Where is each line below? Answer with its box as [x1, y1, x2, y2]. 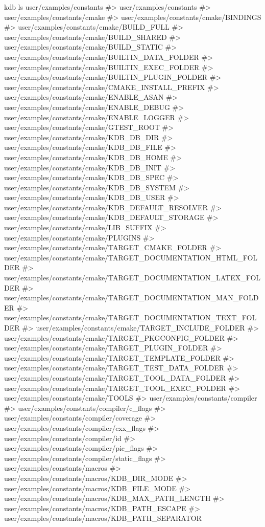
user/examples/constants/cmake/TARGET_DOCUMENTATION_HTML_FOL [4, 252, 258, 262]
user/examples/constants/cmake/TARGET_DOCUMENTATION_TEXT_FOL [4, 312, 257, 323]
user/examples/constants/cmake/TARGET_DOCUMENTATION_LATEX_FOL [4, 272, 261, 283]
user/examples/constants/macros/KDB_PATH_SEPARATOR [4, 513, 202, 523]
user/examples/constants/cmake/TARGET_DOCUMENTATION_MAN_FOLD [4, 292, 259, 303]
